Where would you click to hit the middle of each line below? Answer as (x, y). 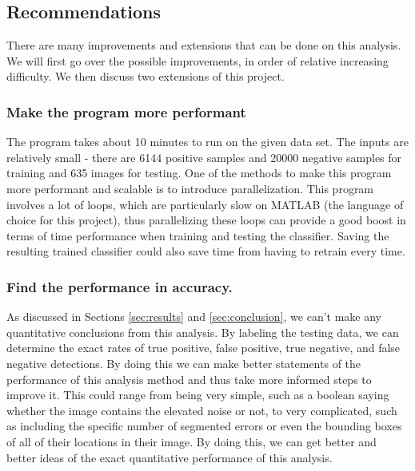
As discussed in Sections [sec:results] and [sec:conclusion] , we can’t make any (194, 317)
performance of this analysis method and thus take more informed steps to (189, 379)
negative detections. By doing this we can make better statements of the (184, 363)
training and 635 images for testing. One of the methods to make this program (199, 173)
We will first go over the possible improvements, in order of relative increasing (198, 60)
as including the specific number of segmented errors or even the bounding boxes (204, 426)
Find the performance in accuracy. (120, 286)
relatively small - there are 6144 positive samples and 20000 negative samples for (204, 157)
